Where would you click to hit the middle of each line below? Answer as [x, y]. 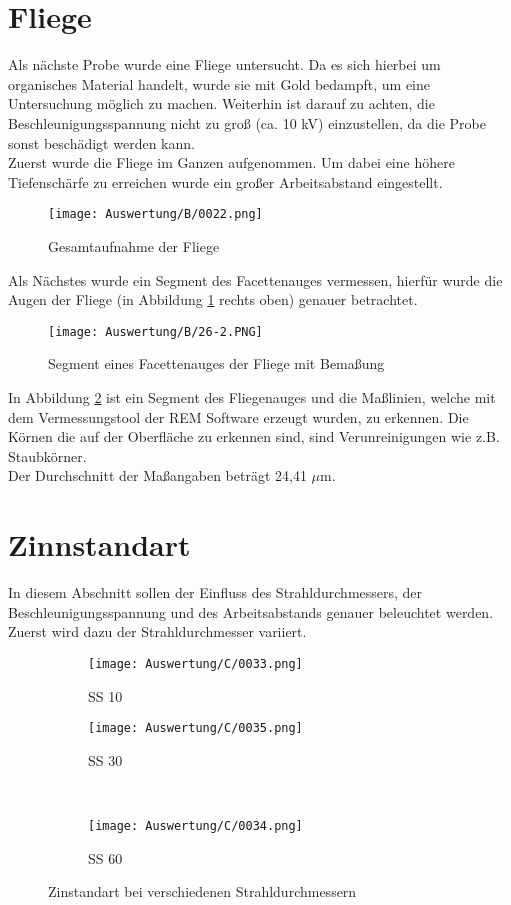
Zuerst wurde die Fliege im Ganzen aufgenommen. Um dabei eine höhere [231, 162]
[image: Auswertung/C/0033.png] [195, 663]
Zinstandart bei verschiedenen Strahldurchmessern [202, 891]
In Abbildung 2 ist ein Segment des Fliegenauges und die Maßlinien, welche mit [252, 396]
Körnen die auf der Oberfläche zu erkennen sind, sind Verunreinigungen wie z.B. [254, 436]
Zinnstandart [99, 544]
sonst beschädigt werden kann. [101, 142]
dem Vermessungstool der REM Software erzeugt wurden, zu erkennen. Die [238, 416]
